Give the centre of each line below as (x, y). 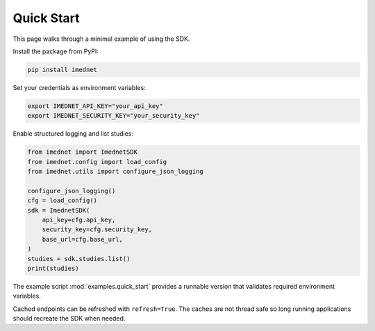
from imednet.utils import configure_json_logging (116, 172)
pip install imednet (62, 70)
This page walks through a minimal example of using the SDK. (101, 39)
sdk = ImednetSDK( (59, 210)
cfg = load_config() (62, 200)
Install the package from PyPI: (56, 51)
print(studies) (53, 268)
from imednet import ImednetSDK (83, 152)
